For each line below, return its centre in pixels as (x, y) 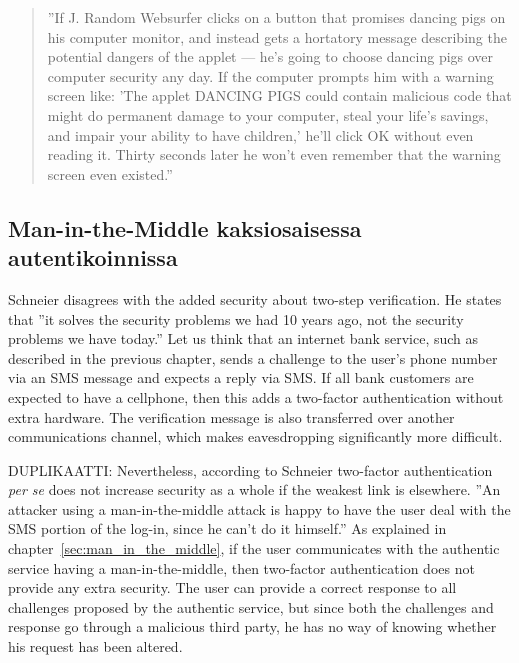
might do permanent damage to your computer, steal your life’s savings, (268, 114)
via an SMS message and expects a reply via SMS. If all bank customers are (241, 377)
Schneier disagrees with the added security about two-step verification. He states (255, 298)
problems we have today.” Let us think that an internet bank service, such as (243, 338)
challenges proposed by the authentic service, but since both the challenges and (251, 606)
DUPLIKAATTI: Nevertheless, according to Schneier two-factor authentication (250, 469)
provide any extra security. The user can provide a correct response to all (232, 587)
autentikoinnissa (93, 257)
